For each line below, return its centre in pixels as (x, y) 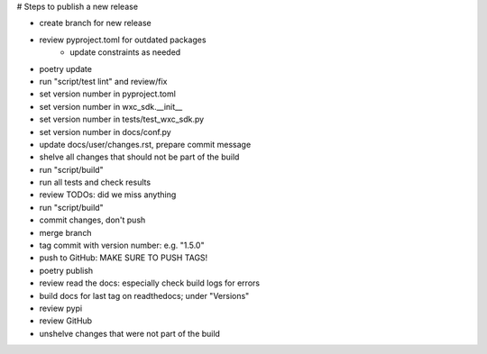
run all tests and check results (95, 182)
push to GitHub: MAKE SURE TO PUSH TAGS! (124, 258)
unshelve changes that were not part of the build (130, 333)
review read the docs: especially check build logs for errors (150, 283)
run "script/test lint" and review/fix (103, 81)
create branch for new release (96, 23)
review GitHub (66, 321)
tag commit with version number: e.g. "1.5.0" (122, 245)
